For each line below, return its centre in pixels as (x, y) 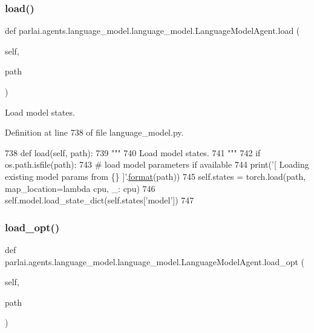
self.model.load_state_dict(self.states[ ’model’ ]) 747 (100, 200)
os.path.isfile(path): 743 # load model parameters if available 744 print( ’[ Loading (157, 164)
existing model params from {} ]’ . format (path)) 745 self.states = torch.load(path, (155, 176)
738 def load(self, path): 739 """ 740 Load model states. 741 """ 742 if (133, 152)
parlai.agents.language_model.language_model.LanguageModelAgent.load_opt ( (155, 261)
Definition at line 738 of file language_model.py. (94, 132)
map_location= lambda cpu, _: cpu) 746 (80, 188)
